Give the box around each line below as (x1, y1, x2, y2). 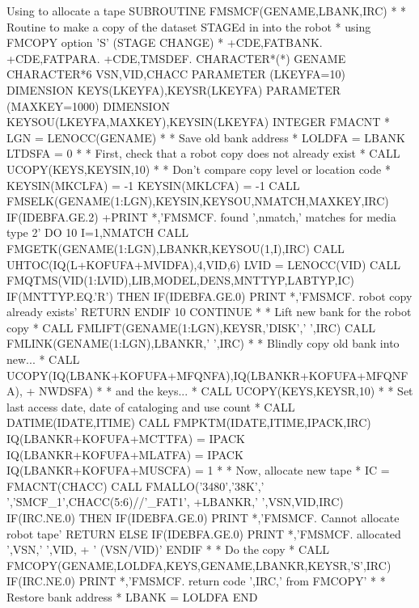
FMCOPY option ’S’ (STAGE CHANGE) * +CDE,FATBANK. (6, 34, 323, 51)
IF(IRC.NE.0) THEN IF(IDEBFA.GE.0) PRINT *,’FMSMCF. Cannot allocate (6, 509, 400, 526)
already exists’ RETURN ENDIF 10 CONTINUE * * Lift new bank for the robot (6, 303, 412, 320)
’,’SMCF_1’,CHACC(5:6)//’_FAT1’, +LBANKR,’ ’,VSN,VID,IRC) (6, 493, 344, 510)
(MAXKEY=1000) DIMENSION (6, 97, 171, 114)
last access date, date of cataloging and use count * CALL (6, 398, 295, 415)
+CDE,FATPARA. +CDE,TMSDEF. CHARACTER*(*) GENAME (6, 49, 346, 66)
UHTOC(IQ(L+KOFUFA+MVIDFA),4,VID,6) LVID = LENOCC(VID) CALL (6, 255, 401, 272)
